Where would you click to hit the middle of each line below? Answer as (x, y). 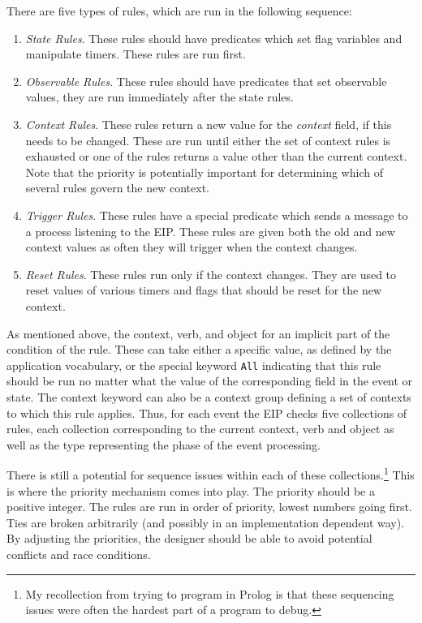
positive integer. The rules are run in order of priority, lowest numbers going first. (209, 507)
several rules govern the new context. (117, 188)
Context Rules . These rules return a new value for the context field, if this (209, 124)
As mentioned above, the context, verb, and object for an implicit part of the (198, 333)
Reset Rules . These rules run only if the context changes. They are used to (211, 274)
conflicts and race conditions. (79, 554)
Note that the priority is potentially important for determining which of (204, 172)
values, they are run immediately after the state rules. (159, 97)
